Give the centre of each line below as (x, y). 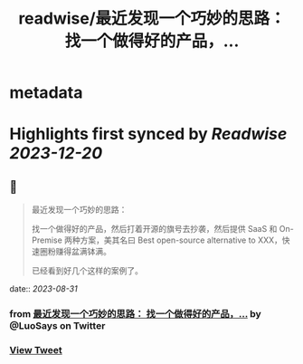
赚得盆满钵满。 (83, 252)
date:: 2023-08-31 (44, 289)
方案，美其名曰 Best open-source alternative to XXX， (181, 240)
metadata (46, 93)
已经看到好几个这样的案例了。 (87, 271)
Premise (47, 240)
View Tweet (36, 350)
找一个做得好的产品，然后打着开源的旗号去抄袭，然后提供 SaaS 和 (154, 229)
